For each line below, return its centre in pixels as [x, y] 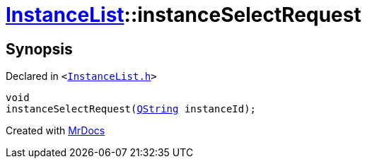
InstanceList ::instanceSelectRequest [183, 15]
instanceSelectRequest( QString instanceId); [131, 109]
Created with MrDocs [56, 131]
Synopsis [39, 49]
